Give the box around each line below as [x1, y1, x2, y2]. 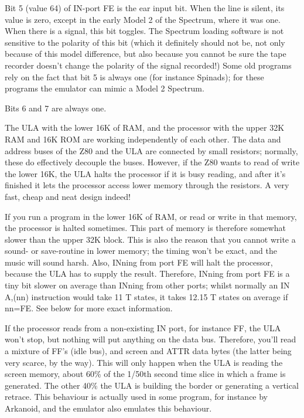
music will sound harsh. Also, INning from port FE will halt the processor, [5, 256, 273, 268]
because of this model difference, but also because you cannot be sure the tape [5, 47, 286, 60]
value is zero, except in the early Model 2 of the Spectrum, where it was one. [5, 13, 281, 25]
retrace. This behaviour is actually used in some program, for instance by [5, 390, 268, 403]
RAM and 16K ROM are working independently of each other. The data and [5, 132, 281, 145]
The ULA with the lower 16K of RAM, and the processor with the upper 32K [5, 121, 285, 134]
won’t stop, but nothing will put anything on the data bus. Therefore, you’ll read [5, 333, 296, 345]
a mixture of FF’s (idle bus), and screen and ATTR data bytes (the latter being [5, 345, 292, 357]
